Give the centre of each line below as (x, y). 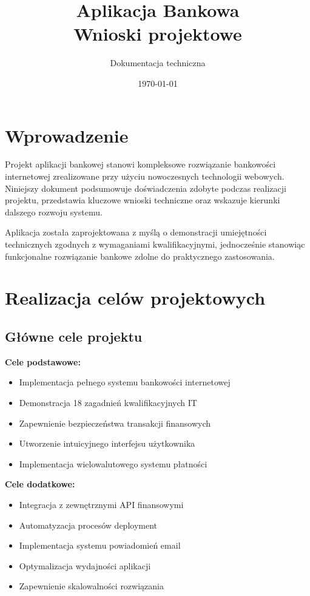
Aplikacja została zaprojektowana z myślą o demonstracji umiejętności (136, 232)
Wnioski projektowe (158, 34)
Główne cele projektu (74, 336)
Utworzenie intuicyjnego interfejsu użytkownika (107, 443)
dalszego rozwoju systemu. (54, 212)
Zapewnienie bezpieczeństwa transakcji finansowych (115, 423)
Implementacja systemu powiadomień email (100, 545)
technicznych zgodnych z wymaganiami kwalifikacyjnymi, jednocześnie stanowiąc (155, 244)
